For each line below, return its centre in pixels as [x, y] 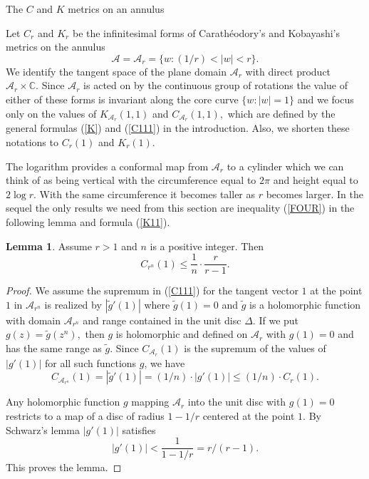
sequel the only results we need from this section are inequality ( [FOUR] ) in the [180, 208]
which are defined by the [281, 113]
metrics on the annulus [56, 47]
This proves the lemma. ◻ [64, 467]
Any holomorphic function [63, 402]
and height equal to [316, 180]
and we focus [326, 99]
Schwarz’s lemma [43, 429]
